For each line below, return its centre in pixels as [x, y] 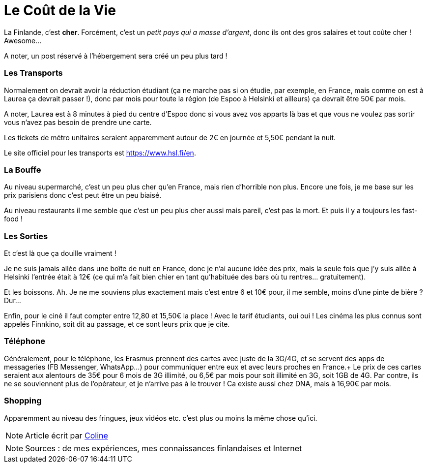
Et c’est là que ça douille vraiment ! [60, 253]
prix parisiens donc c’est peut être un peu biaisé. [83, 195]
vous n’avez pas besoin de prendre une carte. [78, 122]
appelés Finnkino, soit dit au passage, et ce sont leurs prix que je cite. [117, 324]
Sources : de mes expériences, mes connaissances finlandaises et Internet [164, 448]
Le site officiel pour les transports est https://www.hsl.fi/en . [100, 153]
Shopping [23, 401]
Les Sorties [26, 236]
